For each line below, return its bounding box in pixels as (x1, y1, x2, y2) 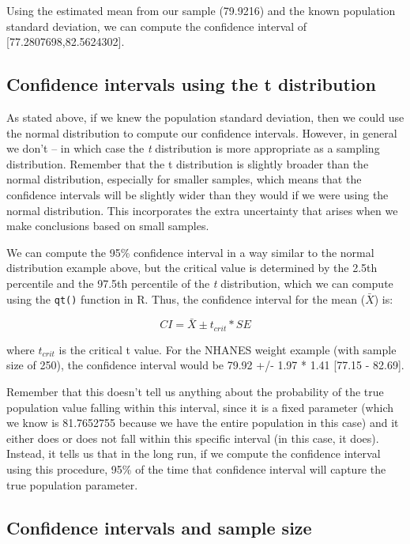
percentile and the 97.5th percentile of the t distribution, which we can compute (6, 274, 393, 291)
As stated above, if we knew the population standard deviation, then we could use (6, 108, 404, 125)
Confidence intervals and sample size (6, 515, 312, 539)
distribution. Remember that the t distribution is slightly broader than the (6, 155, 369, 172)
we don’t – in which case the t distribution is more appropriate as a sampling (6, 140, 380, 157)
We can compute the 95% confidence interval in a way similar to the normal (6, 244, 374, 260)
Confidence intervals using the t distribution (6, 72, 377, 96)
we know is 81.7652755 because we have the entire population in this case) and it (6, 414, 399, 431)
